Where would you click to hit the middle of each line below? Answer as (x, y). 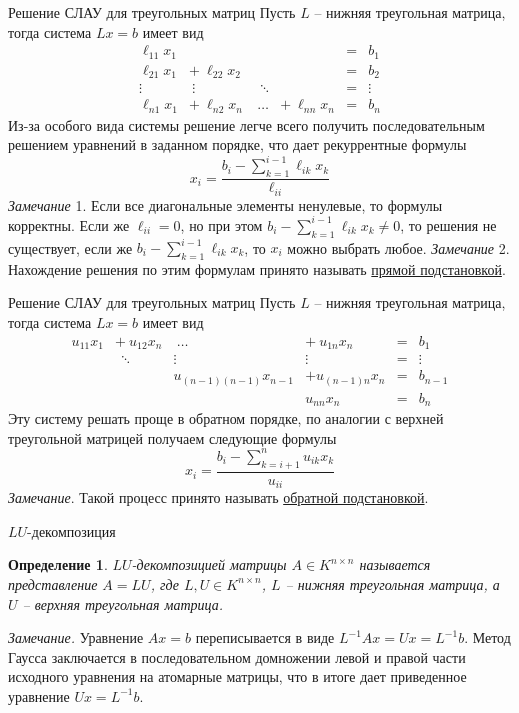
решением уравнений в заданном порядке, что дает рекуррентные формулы (237, 144)
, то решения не (448, 224)
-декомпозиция (71, 530)
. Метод (487, 637)
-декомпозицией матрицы (209, 564)
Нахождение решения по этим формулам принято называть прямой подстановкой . (257, 268)
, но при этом (221, 224)
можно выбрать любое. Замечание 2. (398, 247)
